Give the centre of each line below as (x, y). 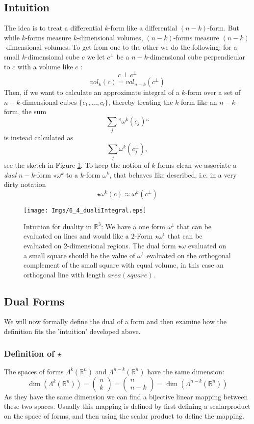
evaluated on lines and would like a (76, 236)
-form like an (198, 102)
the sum (34, 111)
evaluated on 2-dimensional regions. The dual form (100, 245)
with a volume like (45, 66)
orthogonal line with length (64, 274)
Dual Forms (34, 301)
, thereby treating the (140, 102)
